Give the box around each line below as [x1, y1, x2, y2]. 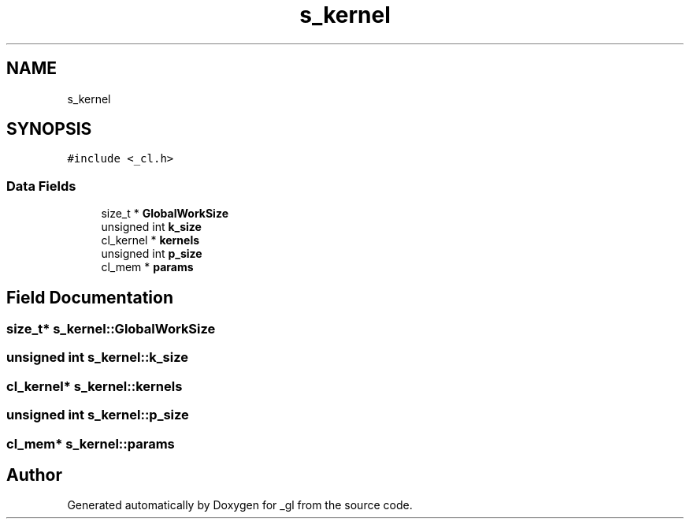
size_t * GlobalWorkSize [101, 207, 228, 221]
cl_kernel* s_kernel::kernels [6, 378, 183, 394]
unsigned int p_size [101, 247, 202, 261]
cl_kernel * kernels [101, 233, 200, 248]
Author [6, 464, 62, 485]
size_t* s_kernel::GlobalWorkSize [6, 321, 216, 337]
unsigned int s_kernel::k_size [6, 349, 189, 366]
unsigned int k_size [101, 220, 202, 234]
